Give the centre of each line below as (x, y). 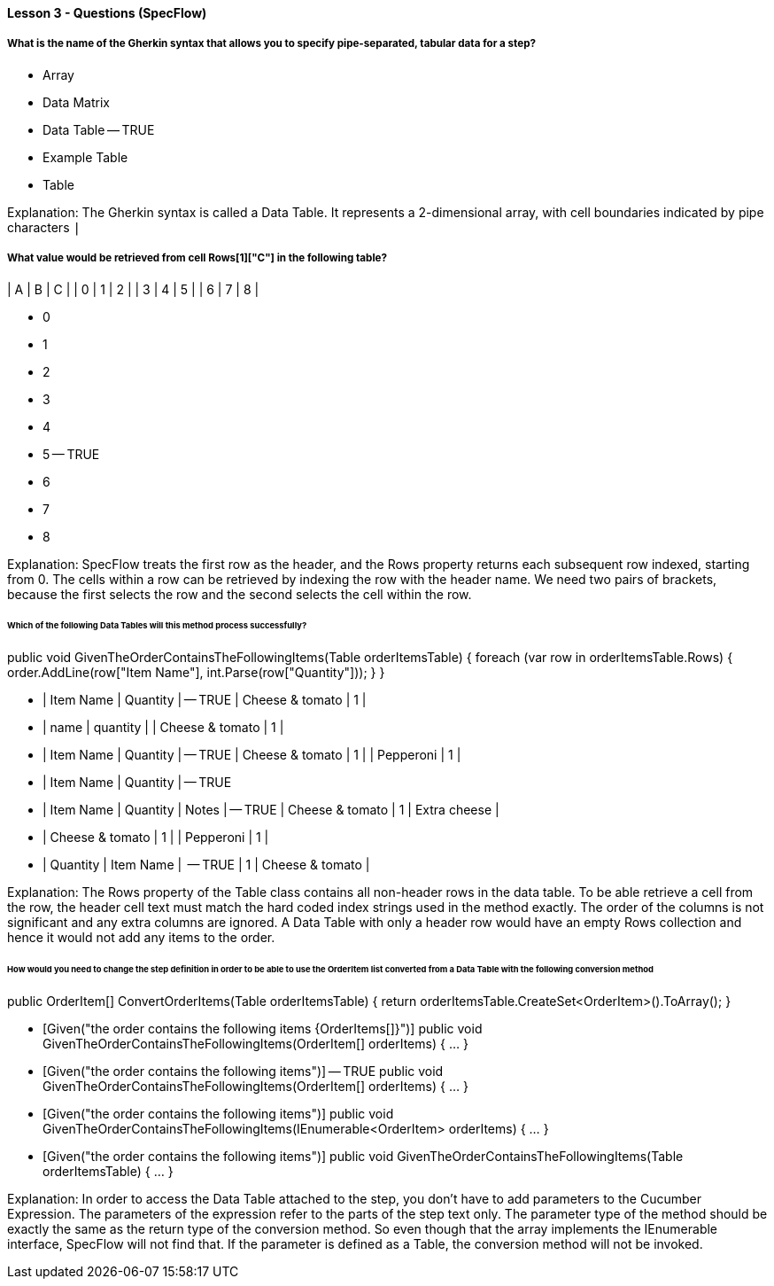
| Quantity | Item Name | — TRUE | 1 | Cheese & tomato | (206, 865)
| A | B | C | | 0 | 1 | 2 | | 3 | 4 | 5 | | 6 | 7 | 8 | (133, 289)
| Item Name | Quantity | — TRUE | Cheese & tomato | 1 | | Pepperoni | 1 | (252, 755)
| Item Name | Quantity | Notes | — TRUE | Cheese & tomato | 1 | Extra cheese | (271, 810)
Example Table (85, 157)
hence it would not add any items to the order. (141, 938)
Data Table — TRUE (99, 129)
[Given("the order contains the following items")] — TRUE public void (243, 1071)
